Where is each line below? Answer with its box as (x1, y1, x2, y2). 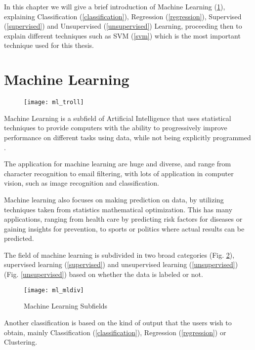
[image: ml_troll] (24, 99, 84, 106)
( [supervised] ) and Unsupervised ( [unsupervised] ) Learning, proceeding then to (4, 21, 242, 31)
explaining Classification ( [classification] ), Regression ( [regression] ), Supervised (4, 11, 242, 21)
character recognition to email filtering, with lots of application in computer (4, 168, 234, 178)
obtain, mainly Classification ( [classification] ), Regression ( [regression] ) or (4, 327, 226, 337)
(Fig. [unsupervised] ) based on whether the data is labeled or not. (4, 269, 203, 279)
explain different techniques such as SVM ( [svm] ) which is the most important (4, 30, 241, 40)
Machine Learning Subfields (24, 301, 108, 311)
